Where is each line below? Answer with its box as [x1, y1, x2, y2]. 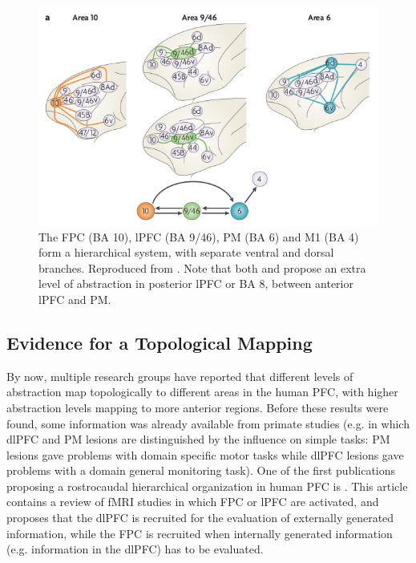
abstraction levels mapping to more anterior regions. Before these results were [6, 399, 389, 415]
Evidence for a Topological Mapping [6, 330, 313, 354]
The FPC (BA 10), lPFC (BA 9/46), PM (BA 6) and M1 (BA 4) [38, 228, 359, 245]
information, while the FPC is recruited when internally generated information [6, 525, 393, 541]
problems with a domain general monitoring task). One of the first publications [6, 462, 396, 479]
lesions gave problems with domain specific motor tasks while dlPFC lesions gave [6, 446, 404, 463]
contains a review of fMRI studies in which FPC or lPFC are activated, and [6, 493, 379, 510]
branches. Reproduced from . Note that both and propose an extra [38, 259, 366, 276]
